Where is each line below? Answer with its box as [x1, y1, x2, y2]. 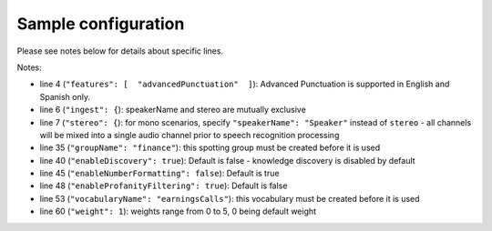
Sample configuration [16, 14, 185, 34]
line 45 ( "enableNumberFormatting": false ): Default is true [39, 168, 280, 179]
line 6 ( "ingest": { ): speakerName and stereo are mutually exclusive [39, 105, 307, 115]
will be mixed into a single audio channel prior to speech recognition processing [39, 129, 340, 140]
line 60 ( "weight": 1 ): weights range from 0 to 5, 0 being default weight [39, 206, 317, 217]
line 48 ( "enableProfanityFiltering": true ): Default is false [39, 180, 288, 191]
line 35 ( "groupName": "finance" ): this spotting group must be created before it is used [39, 142, 381, 154]
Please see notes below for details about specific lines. [16, 45, 223, 56]
